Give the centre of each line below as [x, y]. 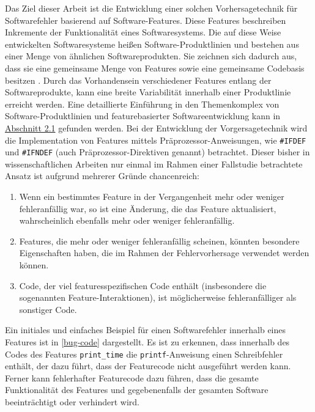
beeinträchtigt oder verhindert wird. [72, 402]
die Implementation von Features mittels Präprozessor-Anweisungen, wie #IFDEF [156, 140]
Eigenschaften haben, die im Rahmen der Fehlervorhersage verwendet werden [164, 253]
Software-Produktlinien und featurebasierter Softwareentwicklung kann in [143, 116]
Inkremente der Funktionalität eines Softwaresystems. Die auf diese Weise [143, 32]
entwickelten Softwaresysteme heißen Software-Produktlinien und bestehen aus [152, 44]
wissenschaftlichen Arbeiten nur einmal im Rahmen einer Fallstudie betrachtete [154, 164]
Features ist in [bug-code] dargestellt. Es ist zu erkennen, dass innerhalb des [147, 341]
